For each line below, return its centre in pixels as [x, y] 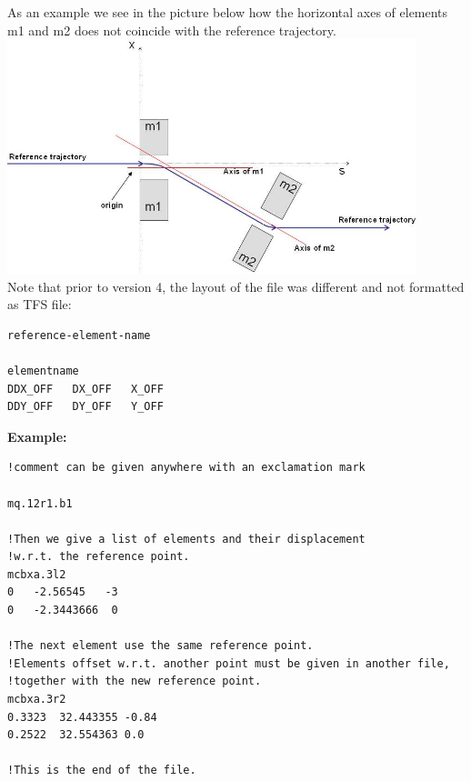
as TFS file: [40, 304]
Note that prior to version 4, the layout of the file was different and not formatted [236, 286]
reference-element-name [79, 335]
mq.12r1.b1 [40, 503]
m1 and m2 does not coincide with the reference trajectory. [172, 30]
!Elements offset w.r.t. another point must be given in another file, [229, 663]
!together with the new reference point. [135, 681]
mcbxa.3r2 [37, 700]
